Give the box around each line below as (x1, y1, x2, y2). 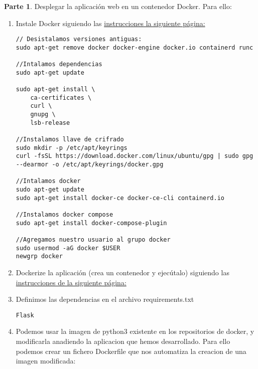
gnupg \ (30, 111, 56, 118)
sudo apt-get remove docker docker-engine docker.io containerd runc (16, 44, 253, 51)
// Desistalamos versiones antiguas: (16, 36, 142, 43)
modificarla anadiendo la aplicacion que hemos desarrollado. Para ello (16, 335, 230, 346)
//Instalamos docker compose (16, 211, 113, 218)
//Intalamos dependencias (16, 61, 102, 68)
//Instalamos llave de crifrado (16, 136, 124, 143)
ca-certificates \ (30, 94, 92, 101)
